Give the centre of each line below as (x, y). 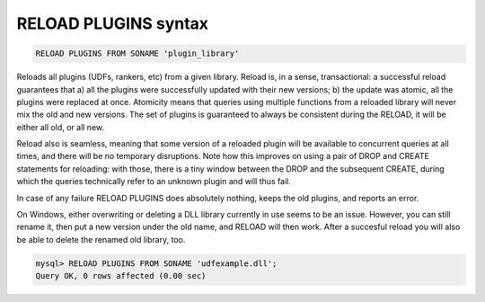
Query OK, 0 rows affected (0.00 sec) (121, 276)
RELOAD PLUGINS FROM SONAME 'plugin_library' (137, 53)
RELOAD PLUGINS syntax (113, 23)
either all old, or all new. (61, 127)
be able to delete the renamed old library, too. (101, 239)
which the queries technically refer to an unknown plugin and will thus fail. (154, 182)
